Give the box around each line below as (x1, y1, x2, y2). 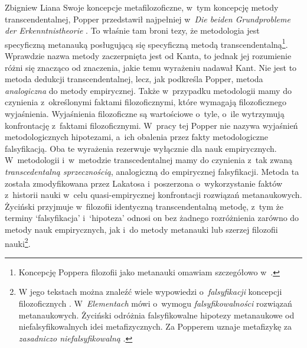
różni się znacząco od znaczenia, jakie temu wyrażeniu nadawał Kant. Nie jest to (5, 61, 297, 73)
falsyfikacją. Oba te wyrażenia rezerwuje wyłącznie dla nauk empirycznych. (5, 142, 277, 154)
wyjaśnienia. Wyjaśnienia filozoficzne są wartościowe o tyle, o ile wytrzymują (5, 108, 285, 119)
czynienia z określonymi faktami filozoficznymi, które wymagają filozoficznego (5, 96, 286, 108)
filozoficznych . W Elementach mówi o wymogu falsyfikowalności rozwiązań (18, 297, 292, 309)
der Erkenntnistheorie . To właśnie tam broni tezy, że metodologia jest (5, 24, 260, 37)
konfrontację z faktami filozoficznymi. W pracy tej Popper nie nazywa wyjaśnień (5, 119, 298, 131)
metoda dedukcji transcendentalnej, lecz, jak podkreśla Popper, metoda (5, 73, 263, 85)
